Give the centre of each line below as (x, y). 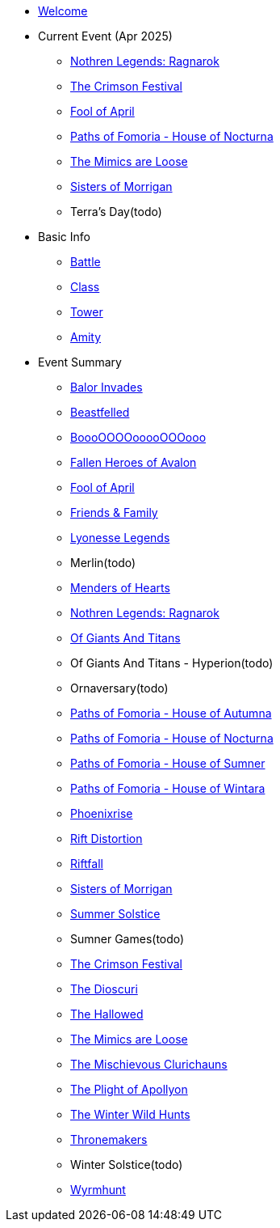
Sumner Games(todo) (127, 939)
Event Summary (80, 362)
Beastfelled (100, 412)
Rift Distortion (107, 838)
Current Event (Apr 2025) (105, 36)
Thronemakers (109, 1139)
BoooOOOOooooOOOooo (138, 437)
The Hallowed (107, 1014)
